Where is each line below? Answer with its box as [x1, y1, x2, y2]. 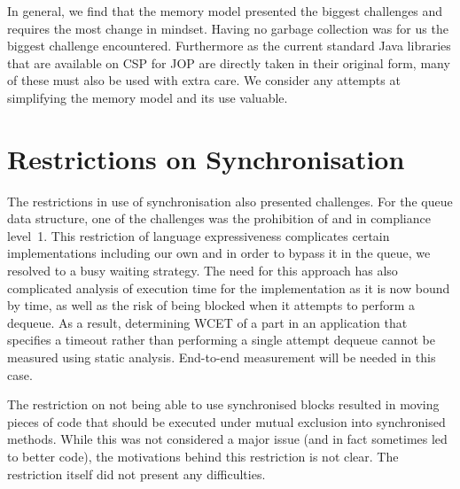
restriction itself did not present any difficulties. [7, 464, 266, 483]
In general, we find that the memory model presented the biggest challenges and [7, 2, 443, 19]
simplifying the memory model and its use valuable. [7, 88, 288, 106]
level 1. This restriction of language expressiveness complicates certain [7, 226, 390, 244]
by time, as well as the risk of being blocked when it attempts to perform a [7, 296, 416, 314]
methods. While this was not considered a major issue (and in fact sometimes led [7, 430, 448, 448]
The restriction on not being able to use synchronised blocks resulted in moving [7, 395, 440, 414]
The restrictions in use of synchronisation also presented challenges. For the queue [7, 191, 453, 210]
